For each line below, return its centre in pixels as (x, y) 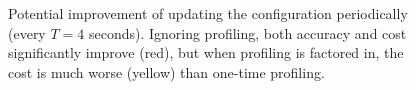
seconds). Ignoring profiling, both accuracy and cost (247, 32)
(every (27, 32)
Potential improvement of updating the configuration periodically (208, 13)
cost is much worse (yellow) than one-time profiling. (166, 71)
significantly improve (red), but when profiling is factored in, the (206, 52)
